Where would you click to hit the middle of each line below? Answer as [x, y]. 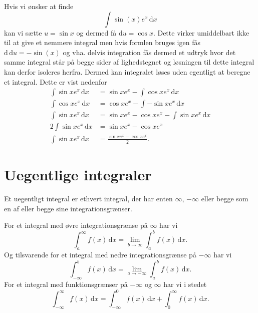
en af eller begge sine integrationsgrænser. [68, 208]
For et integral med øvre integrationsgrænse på [76, 225]
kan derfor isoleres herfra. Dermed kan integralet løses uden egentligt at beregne [127, 71]
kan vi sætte [23, 32]
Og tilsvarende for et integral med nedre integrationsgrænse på [100, 255]
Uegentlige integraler [78, 175]
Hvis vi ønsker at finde [39, 6]
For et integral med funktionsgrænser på [66, 284]
